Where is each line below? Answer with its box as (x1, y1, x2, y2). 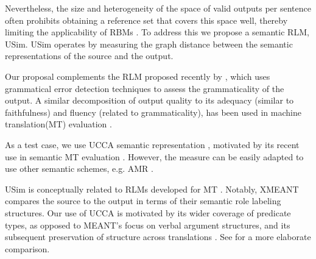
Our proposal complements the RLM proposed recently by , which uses (5, 69, 270, 82)
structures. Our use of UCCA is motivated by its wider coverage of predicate (5, 206, 291, 219)
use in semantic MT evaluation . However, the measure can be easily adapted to (5, 150, 304, 163)
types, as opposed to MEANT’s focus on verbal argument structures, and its (5, 218, 290, 231)
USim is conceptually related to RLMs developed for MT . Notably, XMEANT (5, 182, 299, 195)
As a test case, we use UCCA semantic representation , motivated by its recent (5, 138, 300, 151)
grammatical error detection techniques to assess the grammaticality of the (5, 82, 284, 94)
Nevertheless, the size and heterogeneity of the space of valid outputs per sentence (5, 2, 311, 14)
